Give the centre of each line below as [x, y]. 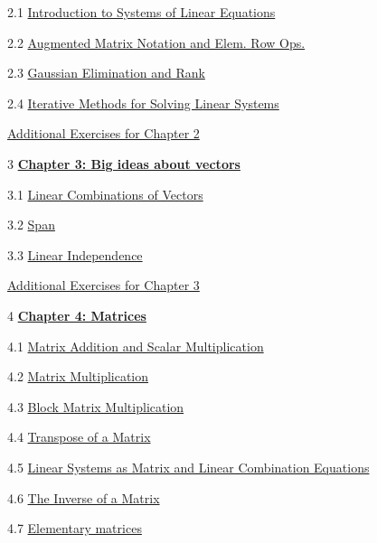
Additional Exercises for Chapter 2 [104, 133]
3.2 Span [31, 225]
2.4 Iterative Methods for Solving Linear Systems [143, 103]
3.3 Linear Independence [75, 254]
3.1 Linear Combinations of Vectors [105, 194]
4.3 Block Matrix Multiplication [96, 406]
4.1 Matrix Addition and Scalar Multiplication [136, 346]
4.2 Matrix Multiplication [78, 376]
